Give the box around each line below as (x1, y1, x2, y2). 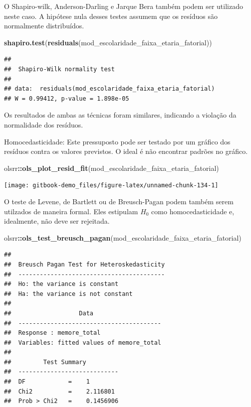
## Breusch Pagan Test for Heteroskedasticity (4, 261, 165, 268)
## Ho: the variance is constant (4, 280, 119, 288)
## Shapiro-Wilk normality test (4, 65, 115, 73)
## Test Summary (4, 358, 86, 366)
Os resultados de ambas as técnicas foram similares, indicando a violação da (4, 110, 237, 120)
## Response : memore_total (4, 329, 101, 337)
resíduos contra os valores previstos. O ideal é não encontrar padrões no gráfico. (4, 146, 248, 156)
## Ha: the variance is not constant (4, 290, 133, 297)
